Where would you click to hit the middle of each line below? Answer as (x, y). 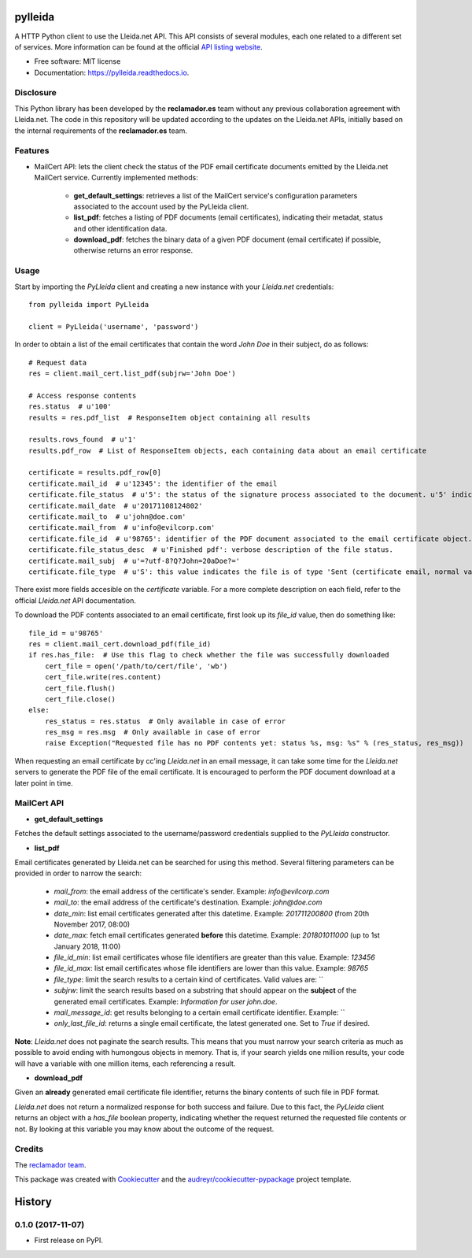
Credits (29, 1149)
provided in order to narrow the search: (78, 873)
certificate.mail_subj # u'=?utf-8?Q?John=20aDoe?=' (134, 561)
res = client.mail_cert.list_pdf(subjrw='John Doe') (132, 373)
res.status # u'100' (70, 407)
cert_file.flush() (80, 688)
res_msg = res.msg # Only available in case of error (153, 733)
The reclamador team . (50, 1164)
